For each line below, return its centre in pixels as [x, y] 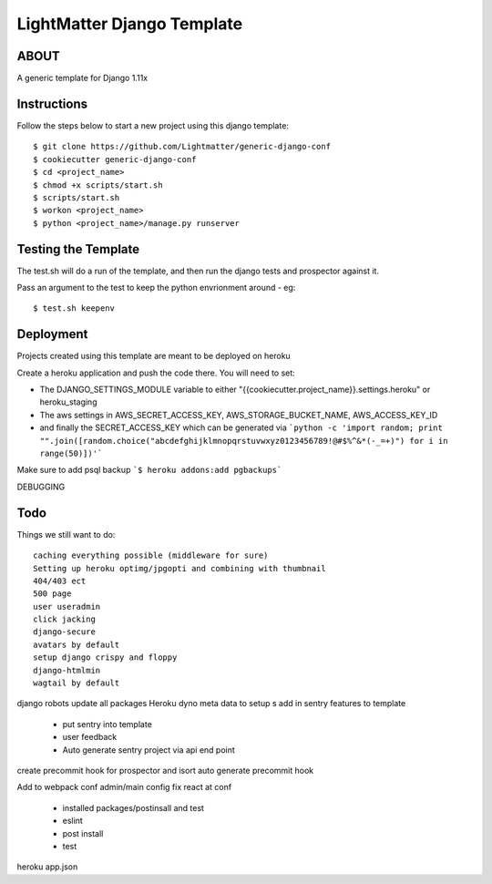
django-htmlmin [67, 670]
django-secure [64, 632]
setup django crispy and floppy [105, 658]
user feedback [90, 737]
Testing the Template [78, 249]
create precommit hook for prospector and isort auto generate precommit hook [165, 770]
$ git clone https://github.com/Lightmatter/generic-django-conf [182, 147]
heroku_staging [68, 402]
